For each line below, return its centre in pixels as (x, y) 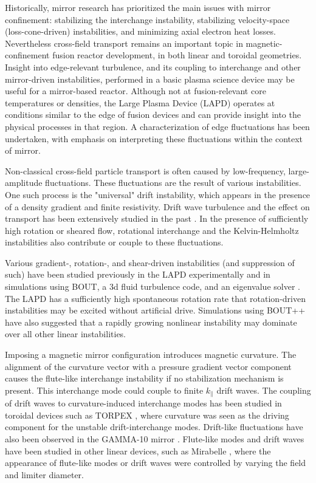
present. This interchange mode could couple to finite (104, 390)
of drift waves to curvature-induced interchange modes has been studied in (143, 403)
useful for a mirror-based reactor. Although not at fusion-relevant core (136, 91)
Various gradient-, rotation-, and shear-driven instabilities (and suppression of (150, 262)
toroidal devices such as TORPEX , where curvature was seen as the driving (147, 415)
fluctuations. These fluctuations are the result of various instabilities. (173, 183)
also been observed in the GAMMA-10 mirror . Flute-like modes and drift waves (155, 439)
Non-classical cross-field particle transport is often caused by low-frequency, (145, 170)
